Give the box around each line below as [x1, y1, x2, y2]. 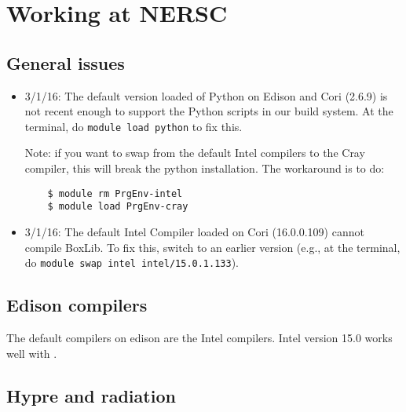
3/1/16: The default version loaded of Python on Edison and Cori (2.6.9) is [24, 87, 388, 104]
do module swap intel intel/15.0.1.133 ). [24, 254, 239, 271]
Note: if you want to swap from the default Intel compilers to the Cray [24, 144, 365, 161]
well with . [6, 345, 57, 361]
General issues [6, 50, 125, 75]
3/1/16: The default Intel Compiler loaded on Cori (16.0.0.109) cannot [24, 223, 364, 239]
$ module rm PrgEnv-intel [47, 188, 183, 199]
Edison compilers [6, 293, 148, 317]
